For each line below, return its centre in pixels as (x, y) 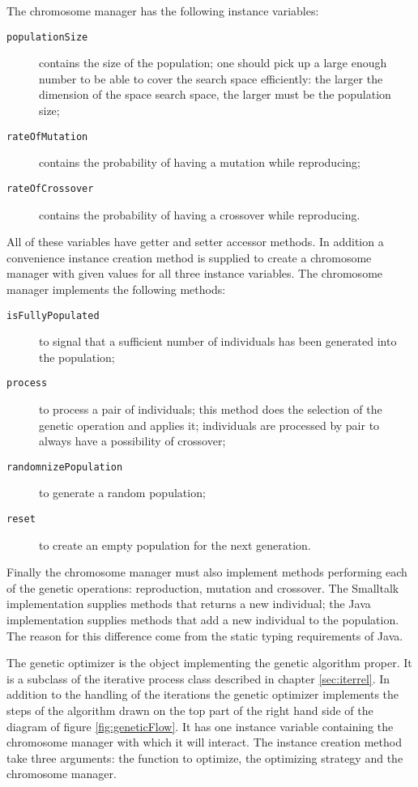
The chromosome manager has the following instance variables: (163, 11)
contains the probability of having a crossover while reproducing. (200, 214)
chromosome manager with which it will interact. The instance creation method (204, 742)
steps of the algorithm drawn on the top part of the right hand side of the (190, 710)
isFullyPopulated (53, 315)
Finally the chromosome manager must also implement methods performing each (207, 572)
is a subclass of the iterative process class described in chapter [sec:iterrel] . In (198, 678)
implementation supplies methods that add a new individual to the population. (203, 620)
